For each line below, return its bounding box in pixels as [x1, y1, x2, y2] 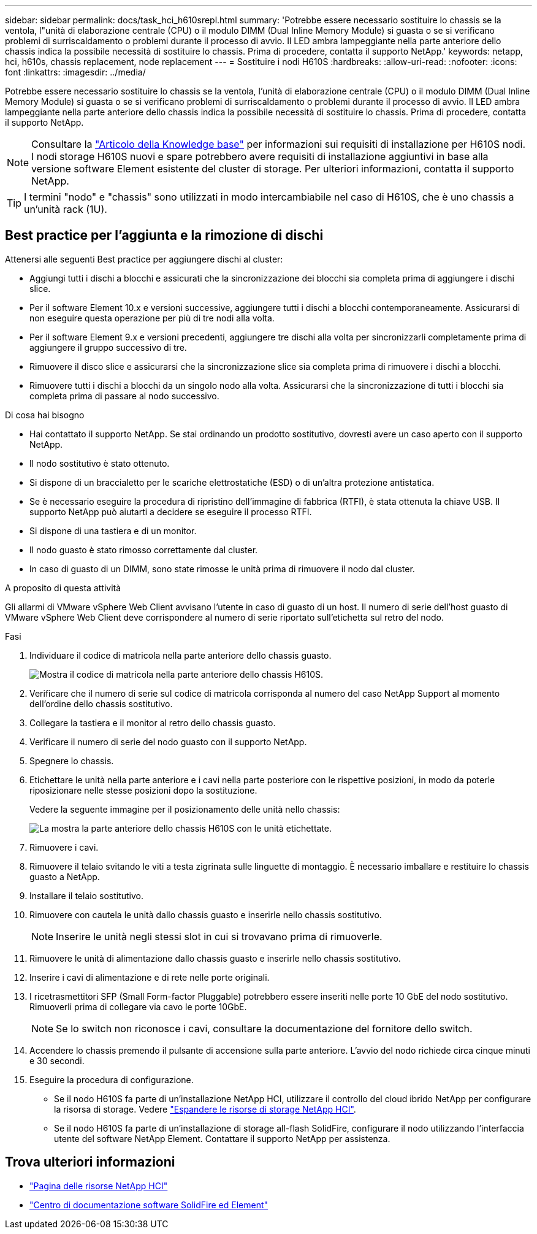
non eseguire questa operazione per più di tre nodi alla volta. [29, 312, 275, 323]
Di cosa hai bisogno [5, 409, 85, 420]
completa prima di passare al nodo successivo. [29, 390, 219, 401]
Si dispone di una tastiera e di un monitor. [29, 525, 197, 536]
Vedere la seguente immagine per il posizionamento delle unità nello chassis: [29, 803, 340, 814]
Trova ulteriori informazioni [5, 1154, 175, 1170]
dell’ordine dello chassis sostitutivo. [29, 698, 173, 709]
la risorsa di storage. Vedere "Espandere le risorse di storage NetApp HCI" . [54, 1103, 356, 1114]
